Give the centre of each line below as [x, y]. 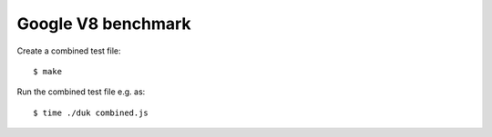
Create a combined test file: [69, 51]
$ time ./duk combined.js [91, 113]
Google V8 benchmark [104, 24]
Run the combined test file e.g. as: [81, 92]
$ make [48, 71]
